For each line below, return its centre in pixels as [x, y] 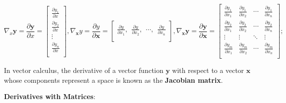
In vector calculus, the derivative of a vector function [84, 70]
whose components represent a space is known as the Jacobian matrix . [114, 80]
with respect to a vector [208, 70]
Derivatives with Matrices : [50, 96]
